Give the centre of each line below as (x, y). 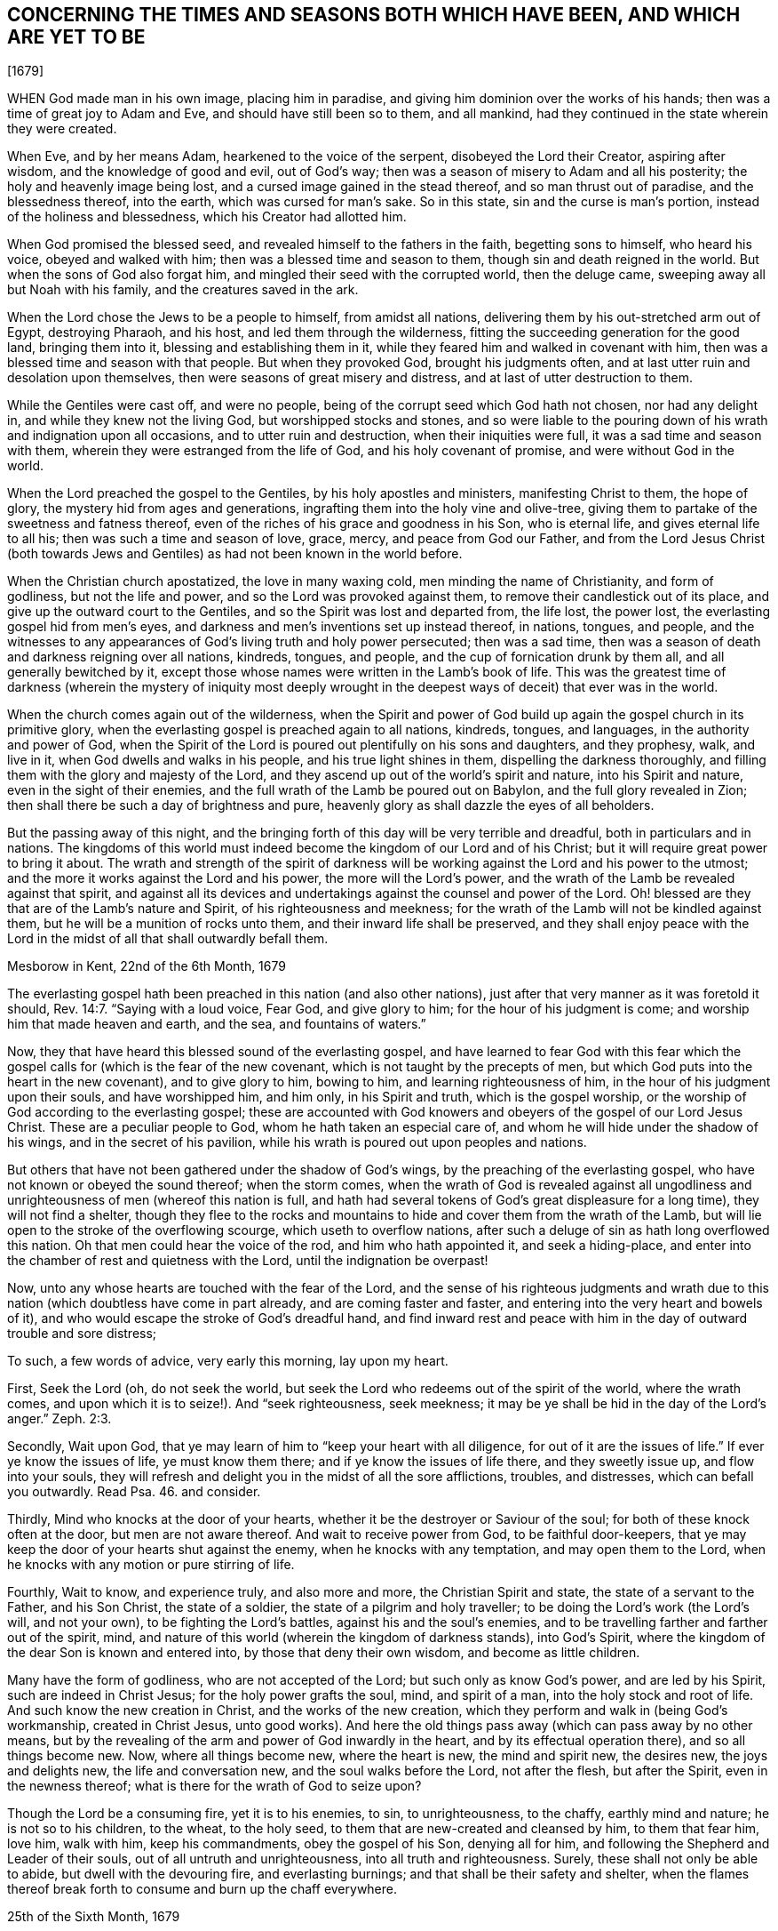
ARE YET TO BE (76, 37)
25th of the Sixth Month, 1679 (94, 1917)
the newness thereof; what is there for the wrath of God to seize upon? (214, 1786)
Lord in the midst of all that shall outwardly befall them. (168, 939)
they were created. (62, 129)
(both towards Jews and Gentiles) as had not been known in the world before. (235, 554)
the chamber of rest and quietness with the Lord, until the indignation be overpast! (248, 1261)
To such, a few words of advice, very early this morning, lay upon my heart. (228, 1361)
